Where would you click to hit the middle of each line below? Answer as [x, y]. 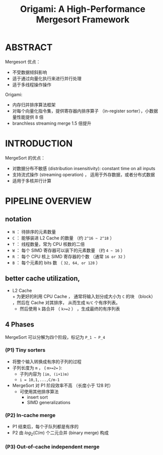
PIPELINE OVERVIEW [49, 201]
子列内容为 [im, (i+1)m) [44, 374]
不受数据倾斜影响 [30, 72]
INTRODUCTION [39, 144]
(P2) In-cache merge [30, 415]
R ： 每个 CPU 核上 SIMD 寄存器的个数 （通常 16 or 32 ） [70, 256]
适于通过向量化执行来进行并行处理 [47, 78]
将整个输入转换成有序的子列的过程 [47, 362]
